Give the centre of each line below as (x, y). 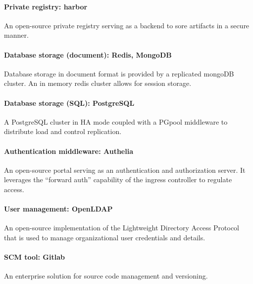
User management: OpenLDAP (58, 209)
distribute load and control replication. (63, 131)
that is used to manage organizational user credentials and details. (105, 237)
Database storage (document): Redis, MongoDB (88, 54)
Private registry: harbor (46, 6)
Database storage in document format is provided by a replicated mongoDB (119, 73)
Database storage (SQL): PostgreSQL (69, 103)
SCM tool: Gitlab (34, 257)
